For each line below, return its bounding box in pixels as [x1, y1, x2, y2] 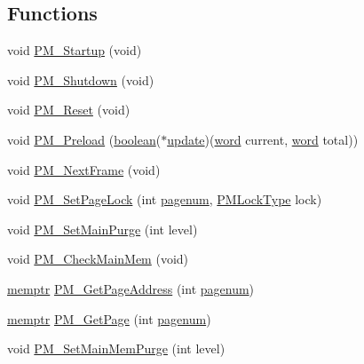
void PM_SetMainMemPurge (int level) [7, 339, 226, 358]
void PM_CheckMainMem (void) [7, 249, 189, 268]
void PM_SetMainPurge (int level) [7, 219, 198, 238]
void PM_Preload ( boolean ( [7, 130, 162, 148]
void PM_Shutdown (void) [7, 70, 154, 89]
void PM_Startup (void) [7, 41, 142, 59]
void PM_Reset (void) [7, 100, 131, 119]
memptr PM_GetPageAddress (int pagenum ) [7, 279, 255, 297]
